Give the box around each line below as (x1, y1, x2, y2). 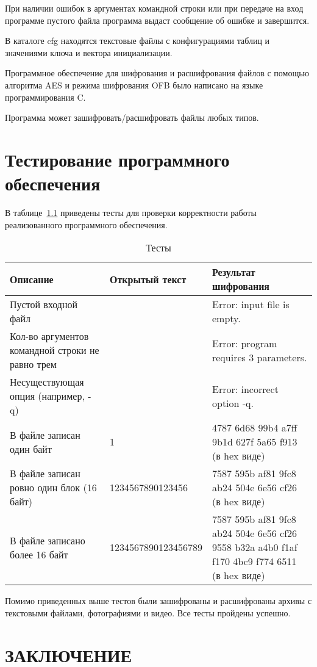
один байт (10, 441, 52, 456)
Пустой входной (10, 297, 78, 312)
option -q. (212, 395, 254, 410)
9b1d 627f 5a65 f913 (212, 434, 297, 449)
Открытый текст (109, 272, 187, 286)
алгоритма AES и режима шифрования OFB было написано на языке (5, 78, 263, 91)
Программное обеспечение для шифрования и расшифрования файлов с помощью (5, 67, 310, 79)
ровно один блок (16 (10, 480, 97, 495)
